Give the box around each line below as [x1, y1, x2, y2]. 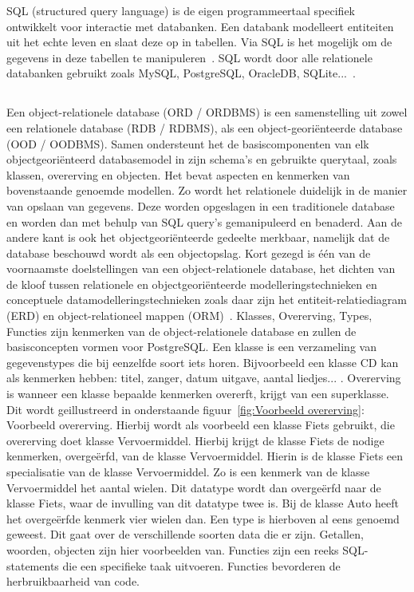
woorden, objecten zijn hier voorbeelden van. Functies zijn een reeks [6, 541, 339, 558]
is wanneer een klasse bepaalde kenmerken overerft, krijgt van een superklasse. [6, 385, 389, 402]
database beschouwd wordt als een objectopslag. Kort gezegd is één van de [6, 244, 371, 261]
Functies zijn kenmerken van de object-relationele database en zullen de [6, 322, 357, 339]
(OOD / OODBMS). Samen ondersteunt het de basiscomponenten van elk [6, 135, 369, 152]
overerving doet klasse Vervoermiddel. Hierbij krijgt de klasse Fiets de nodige [6, 432, 384, 448]
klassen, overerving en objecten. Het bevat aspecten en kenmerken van [6, 166, 350, 183]
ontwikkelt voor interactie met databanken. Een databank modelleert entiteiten [6, 18, 394, 34]
